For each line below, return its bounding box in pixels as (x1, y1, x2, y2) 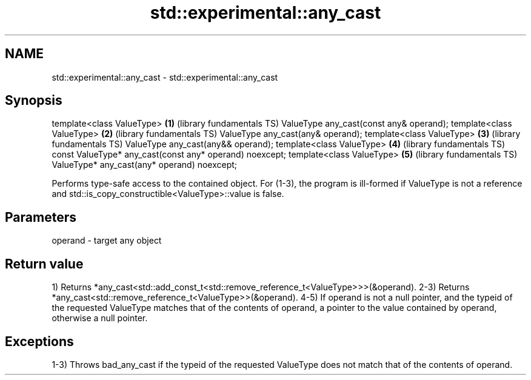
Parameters (5, 209, 76, 225)
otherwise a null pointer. (52, 313, 148, 324)
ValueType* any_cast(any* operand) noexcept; (52, 159, 238, 170)
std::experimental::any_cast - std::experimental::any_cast (52, 72, 278, 82)
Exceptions (5, 333, 74, 349)
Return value (5, 256, 84, 272)
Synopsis (5, 93, 62, 108)
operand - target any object (52, 235, 162, 246)
